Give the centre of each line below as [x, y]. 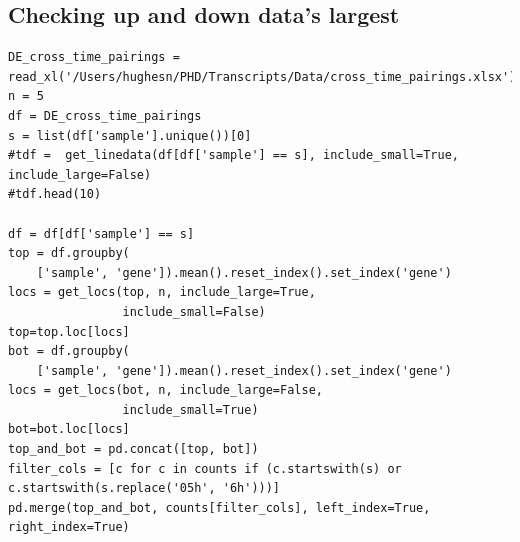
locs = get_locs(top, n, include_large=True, [162, 292]
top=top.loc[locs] [69, 331]
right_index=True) [69, 527]
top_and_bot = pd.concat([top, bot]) [133, 449]
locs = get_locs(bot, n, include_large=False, [165, 390]
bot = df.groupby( [69, 351]
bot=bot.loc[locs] [69, 429]
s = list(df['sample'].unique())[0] [130, 135]
